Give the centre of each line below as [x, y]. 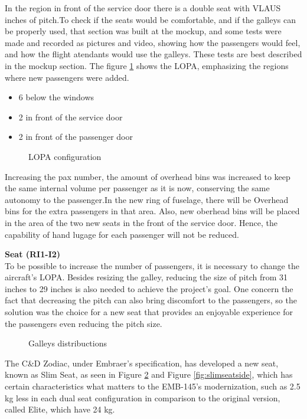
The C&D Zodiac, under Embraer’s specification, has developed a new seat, [142, 363]
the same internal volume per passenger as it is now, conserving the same [137, 188]
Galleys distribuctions [68, 343]
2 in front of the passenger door [76, 137]
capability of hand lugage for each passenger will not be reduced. [122, 234]
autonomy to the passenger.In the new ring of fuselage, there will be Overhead [147, 199]
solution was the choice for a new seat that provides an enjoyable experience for [149, 312]
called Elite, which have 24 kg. [60, 409]
